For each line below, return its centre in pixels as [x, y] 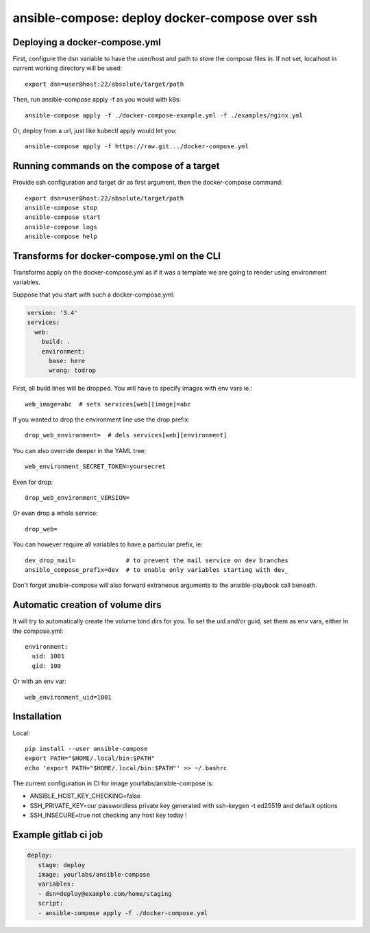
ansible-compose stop [61, 208]
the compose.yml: [38, 631]
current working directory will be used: [67, 68]
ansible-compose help [61, 237]
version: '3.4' [52, 313]
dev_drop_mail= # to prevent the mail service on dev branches [157, 560]
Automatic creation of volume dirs [87, 605]
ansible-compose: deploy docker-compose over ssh [165, 18]
